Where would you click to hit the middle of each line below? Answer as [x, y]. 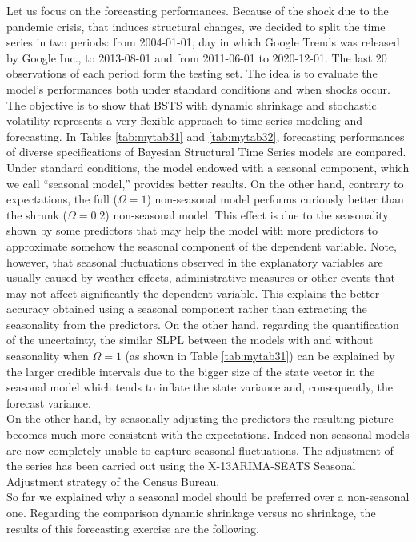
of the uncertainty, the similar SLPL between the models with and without [190, 340]
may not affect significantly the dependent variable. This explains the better [193, 293]
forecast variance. [49, 402]
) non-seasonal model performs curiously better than [275, 199]
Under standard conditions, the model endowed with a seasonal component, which [208, 167]
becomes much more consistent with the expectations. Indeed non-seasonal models [208, 434]
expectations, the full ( [62, 199]
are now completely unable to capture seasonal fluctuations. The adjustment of [200, 450]
